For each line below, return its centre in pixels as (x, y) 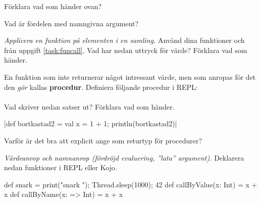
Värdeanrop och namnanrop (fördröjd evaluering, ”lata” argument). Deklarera (124, 157)
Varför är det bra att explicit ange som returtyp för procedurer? (103, 140)
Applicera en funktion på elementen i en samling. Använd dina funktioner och (124, 40)
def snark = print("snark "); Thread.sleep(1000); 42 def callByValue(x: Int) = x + (131, 184)
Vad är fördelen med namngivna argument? (71, 23)
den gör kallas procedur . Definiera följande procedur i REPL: (101, 87)
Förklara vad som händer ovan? (53, 6)
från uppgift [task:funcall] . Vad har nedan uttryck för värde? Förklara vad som (126, 50)
